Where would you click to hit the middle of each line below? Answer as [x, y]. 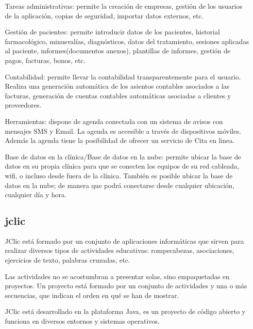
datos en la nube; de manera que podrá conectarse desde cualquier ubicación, [120, 185]
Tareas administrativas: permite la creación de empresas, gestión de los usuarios [124, 6]
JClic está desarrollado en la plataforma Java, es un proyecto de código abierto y [125, 311]
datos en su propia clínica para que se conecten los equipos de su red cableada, [122, 166]
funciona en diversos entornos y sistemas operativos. [82, 321]
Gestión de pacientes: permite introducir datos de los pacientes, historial [112, 32]
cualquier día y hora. [36, 195]
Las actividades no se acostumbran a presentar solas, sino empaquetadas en [117, 276]
